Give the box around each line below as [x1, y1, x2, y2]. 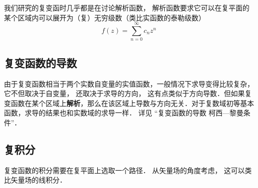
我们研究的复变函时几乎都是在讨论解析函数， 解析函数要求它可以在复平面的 [4, 2, 250, 12]
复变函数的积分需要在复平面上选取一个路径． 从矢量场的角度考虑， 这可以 [4, 165, 245, 175]
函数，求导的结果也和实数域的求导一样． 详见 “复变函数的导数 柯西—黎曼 [4, 107, 244, 118]
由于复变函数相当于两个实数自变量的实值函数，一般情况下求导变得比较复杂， [4, 78, 254, 89]
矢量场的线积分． [10, 175, 66, 185]
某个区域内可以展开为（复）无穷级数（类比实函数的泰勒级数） [4, 12, 205, 22]
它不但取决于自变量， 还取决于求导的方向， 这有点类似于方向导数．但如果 [4, 88, 245, 98]
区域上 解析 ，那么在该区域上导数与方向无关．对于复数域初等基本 [45, 97, 254, 108]
